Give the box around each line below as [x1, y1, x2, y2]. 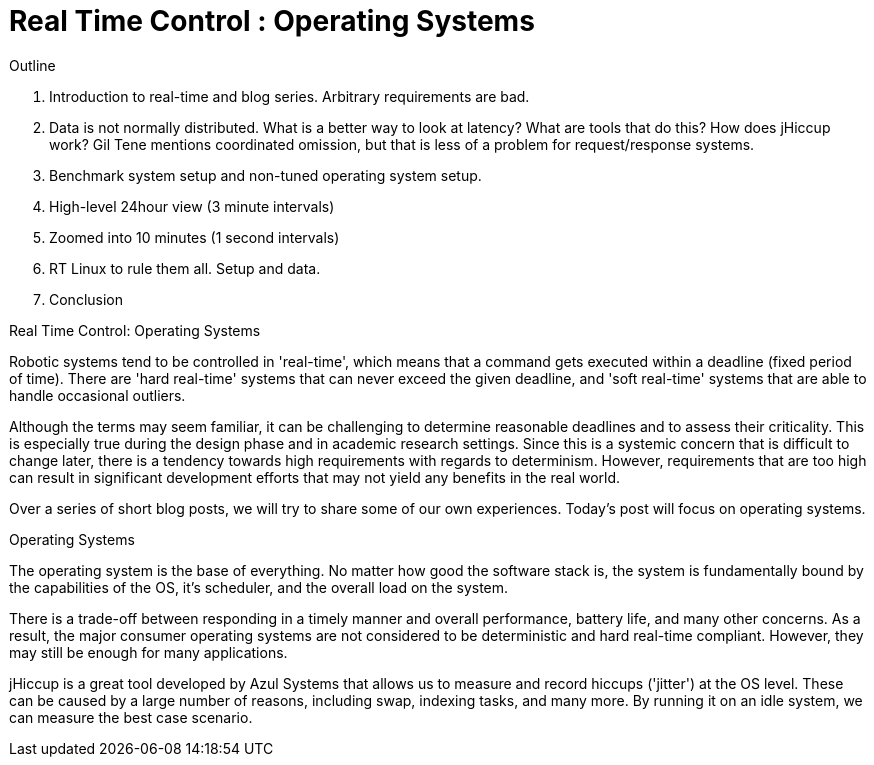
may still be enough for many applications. [9, 643, 288, 661]
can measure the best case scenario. [9, 708, 253, 726]
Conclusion [49, 290, 124, 308]
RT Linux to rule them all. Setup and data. [49, 259, 321, 277]
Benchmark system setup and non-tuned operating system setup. [49, 166, 482, 184]
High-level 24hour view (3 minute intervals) [49, 197, 335, 215]
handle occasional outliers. [9, 386, 186, 404]
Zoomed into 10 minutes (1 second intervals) [49, 228, 340, 246]
